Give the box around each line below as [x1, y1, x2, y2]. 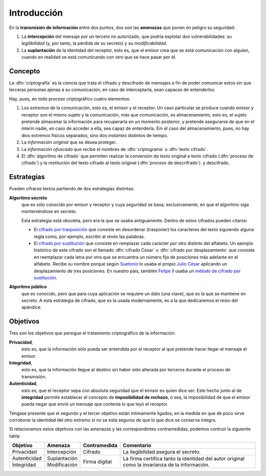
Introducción [9, 7, 63, 18]
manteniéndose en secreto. [21, 208, 77, 214]
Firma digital [83, 458, 112, 465]
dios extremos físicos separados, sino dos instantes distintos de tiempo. [21, 132, 168, 138]
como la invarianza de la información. [123, 461, 210, 468]
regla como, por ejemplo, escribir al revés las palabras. [33, 234, 145, 239]
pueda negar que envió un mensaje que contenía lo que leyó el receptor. [21, 401, 168, 407]
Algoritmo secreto [9, 195, 47, 201]
